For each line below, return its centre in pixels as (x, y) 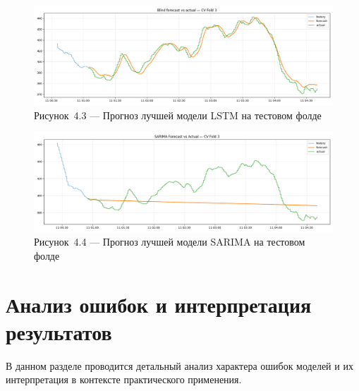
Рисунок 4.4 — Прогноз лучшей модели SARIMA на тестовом (170, 242)
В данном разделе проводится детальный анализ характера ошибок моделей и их (179, 365)
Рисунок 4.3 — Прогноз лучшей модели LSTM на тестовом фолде (178, 115)
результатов (59, 331)
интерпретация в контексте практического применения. (124, 379)
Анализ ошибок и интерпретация (159, 304)
